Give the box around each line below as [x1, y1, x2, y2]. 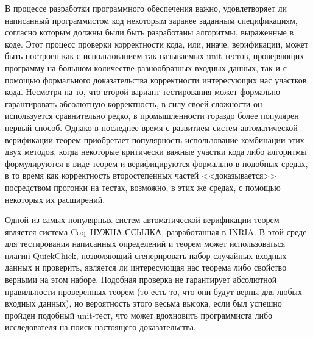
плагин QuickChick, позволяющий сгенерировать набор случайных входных [5, 249, 287, 261]
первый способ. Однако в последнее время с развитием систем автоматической [5, 121, 298, 133]
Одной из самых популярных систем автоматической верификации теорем [5, 213, 280, 226]
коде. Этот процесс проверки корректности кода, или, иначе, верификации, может [5, 37, 309, 50]
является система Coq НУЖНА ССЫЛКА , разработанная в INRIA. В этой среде [5, 225, 307, 238]
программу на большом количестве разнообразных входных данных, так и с [5, 61, 287, 74]
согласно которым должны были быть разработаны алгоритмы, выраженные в [5, 26, 294, 38]
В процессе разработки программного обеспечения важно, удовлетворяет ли [5, 2, 287, 14]
